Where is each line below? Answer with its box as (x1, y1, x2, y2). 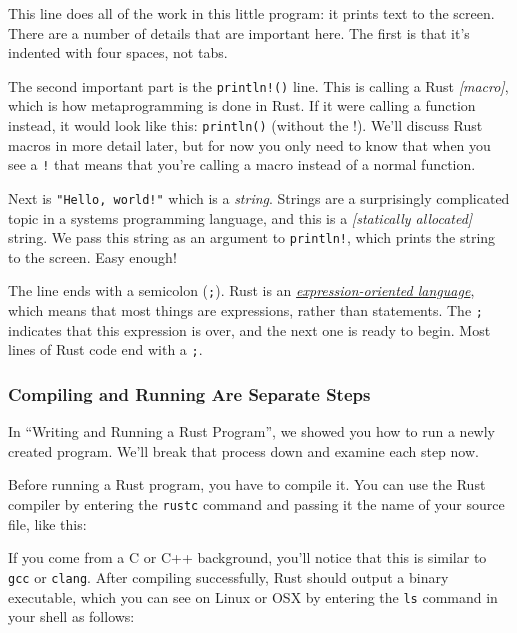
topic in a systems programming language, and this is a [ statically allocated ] (8, 207, 473, 228)
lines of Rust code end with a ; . (8, 339, 203, 360)
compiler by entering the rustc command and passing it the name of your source (8, 494, 505, 514)
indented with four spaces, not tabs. (8, 42, 228, 63)
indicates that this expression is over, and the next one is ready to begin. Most (8, 319, 491, 340)
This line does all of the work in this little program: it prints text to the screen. (8, 3, 495, 23)
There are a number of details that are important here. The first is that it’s (8, 22, 470, 43)
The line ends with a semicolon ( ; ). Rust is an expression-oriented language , (8, 280, 475, 301)
